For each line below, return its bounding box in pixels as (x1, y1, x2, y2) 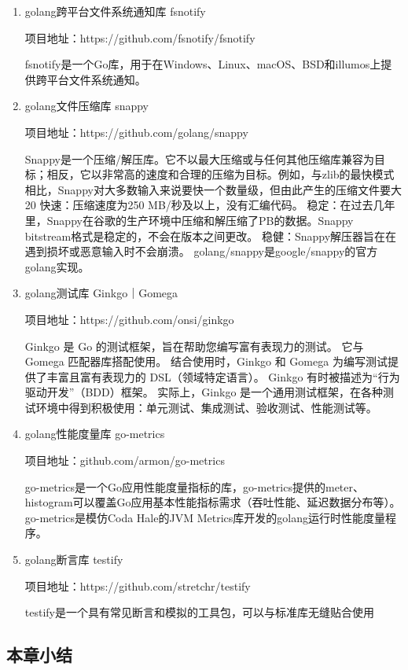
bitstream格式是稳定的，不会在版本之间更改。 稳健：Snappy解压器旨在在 (24, 227, 397, 244)
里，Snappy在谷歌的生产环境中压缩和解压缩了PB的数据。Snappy (24, 212, 354, 228)
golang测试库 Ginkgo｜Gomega (24, 285, 178, 301)
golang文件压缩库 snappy (24, 98, 149, 114)
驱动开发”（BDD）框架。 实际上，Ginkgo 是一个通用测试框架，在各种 (24, 384, 384, 400)
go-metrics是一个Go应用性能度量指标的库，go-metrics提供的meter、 (24, 478, 365, 495)
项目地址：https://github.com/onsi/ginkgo (24, 311, 234, 327)
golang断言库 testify (24, 551, 123, 568)
